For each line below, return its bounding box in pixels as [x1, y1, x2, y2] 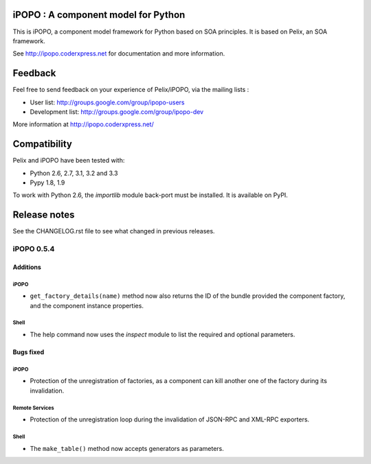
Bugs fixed [12, 348, 45, 356]
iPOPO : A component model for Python [12, 9, 185, 21]
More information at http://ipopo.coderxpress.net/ [12, 120, 154, 128]
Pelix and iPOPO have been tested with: [12, 156, 125, 165]
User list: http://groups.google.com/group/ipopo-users [30, 98, 185, 106]
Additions [12, 263, 41, 271]
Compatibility [12, 138, 72, 150]
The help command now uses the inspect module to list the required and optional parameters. [30, 330, 295, 339]
